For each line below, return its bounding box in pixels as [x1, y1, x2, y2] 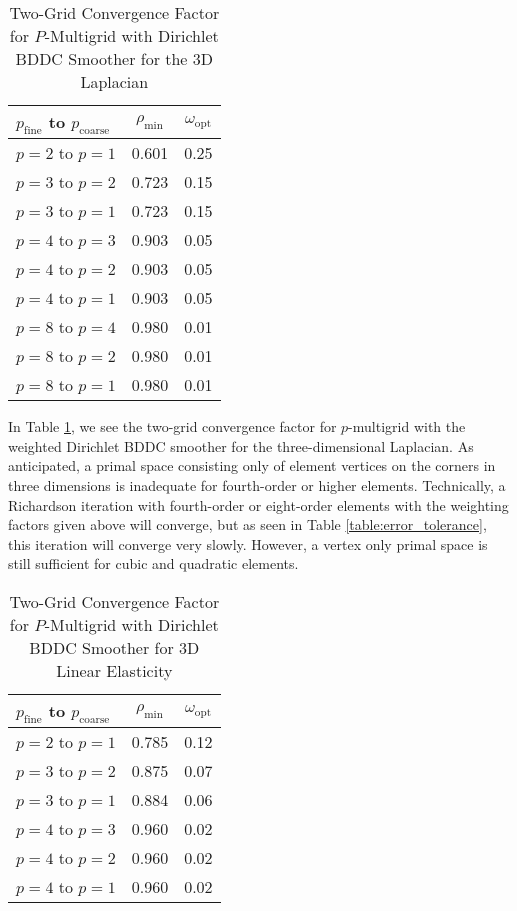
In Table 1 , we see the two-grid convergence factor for [8, 416, 337, 437]
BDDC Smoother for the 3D [15, 47, 214, 70]
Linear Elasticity [56, 658, 173, 682]
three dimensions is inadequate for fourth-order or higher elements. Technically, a [8, 474, 506, 495]
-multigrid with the [348, 416, 466, 437]
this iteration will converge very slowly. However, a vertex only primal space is [8, 533, 488, 554]
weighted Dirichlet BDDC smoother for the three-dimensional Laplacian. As [8, 435, 474, 456]
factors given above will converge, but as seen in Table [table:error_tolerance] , [8, 514, 487, 535]
